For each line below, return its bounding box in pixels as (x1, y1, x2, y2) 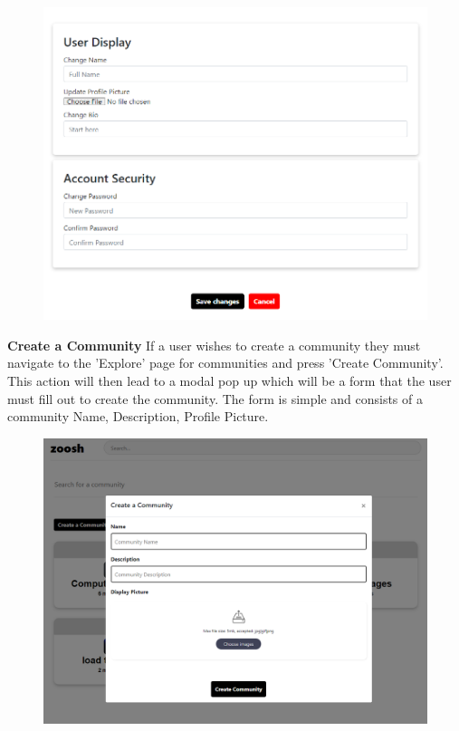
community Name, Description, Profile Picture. (7, 407, 269, 426)
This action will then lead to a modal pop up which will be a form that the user (7, 370, 452, 390)
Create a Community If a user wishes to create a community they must (7, 335, 421, 354)
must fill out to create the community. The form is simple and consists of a (7, 389, 423, 408)
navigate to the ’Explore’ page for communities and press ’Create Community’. (7, 353, 444, 372)
